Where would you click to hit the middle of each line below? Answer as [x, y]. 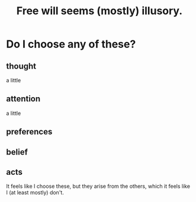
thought [21, 66]
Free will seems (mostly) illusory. [99, 11]
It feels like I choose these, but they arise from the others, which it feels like [98, 186]
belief [17, 152]
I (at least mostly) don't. [35, 193]
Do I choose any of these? [71, 44]
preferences [29, 132]
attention [23, 99]
